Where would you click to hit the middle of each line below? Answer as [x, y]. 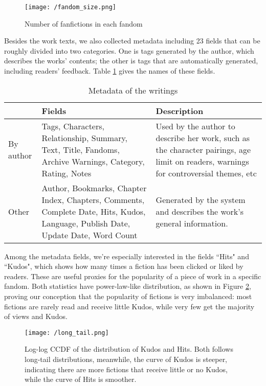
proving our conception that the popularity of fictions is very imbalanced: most [128, 296]
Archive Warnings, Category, [93, 161]
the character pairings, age [203, 149]
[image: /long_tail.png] [67, 333]
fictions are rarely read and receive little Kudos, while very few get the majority [129, 306]
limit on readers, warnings [202, 161]
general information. [192, 223]
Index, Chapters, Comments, [93, 199]
